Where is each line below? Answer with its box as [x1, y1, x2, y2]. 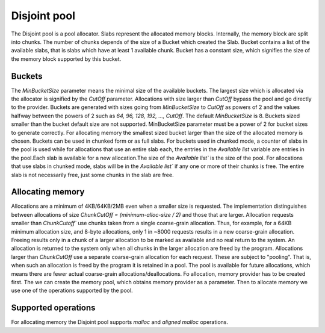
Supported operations [11, 303, 96, 313]
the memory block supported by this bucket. [11, 55, 122, 63]
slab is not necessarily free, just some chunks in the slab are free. [11, 171, 174, 178]
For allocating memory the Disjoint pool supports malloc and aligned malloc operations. [11, 319, 229, 326]
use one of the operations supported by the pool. [11, 287, 133, 294]
